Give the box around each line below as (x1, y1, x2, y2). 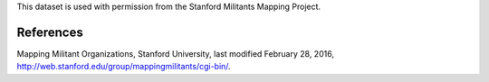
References (16, 24, 83, 40)
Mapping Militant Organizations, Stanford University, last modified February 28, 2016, (16, 48, 335, 59)
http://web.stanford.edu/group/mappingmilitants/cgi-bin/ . (16, 61, 231, 72)
